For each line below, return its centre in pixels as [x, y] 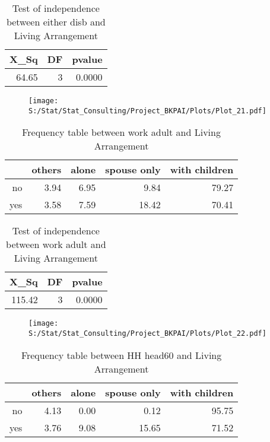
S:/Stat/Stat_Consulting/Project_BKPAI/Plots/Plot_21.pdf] [147, 111]
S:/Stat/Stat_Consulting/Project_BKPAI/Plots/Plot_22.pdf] [147, 333]
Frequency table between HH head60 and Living [121, 355]
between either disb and [56, 22]
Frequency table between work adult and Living [121, 132]
